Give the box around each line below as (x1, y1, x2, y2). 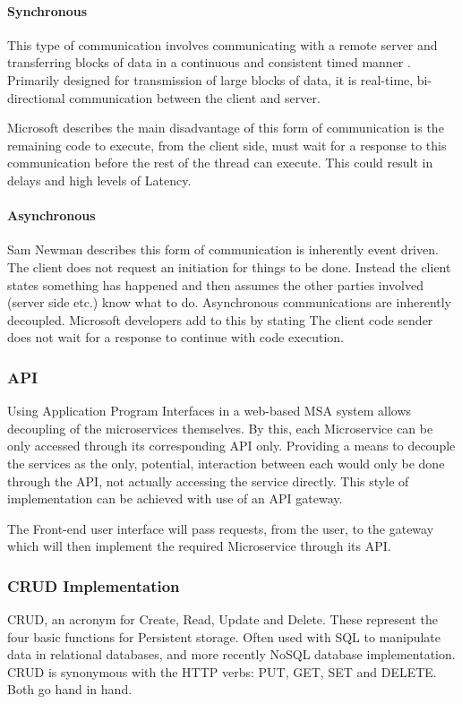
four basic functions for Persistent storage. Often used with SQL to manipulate (7, 627, 441, 646)
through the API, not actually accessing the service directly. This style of (7, 471, 409, 490)
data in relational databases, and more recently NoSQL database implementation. (7, 645, 456, 664)
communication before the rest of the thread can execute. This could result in (7, 153, 433, 172)
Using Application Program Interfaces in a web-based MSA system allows (7, 401, 412, 420)
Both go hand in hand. (7, 680, 133, 699)
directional (7, 88, 65, 107)
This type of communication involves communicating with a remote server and (7, 35, 438, 54)
